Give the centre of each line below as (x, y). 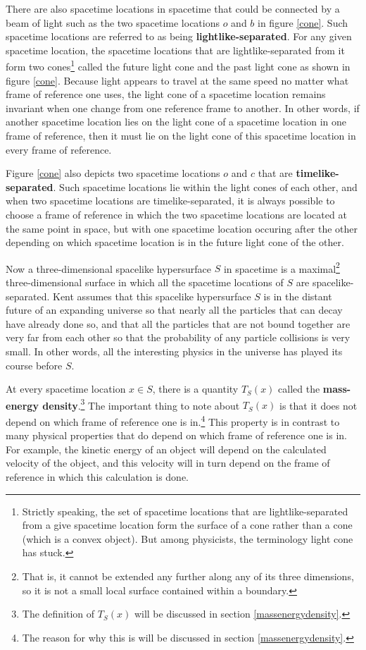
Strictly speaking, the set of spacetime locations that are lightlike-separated (185, 511)
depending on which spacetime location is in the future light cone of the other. (175, 242)
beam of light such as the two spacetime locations (113, 22)
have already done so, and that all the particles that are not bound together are (178, 323)
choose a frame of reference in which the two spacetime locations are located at (176, 214)
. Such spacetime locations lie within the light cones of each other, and (205, 186)
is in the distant (298, 296)
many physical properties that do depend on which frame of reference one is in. (176, 435)
